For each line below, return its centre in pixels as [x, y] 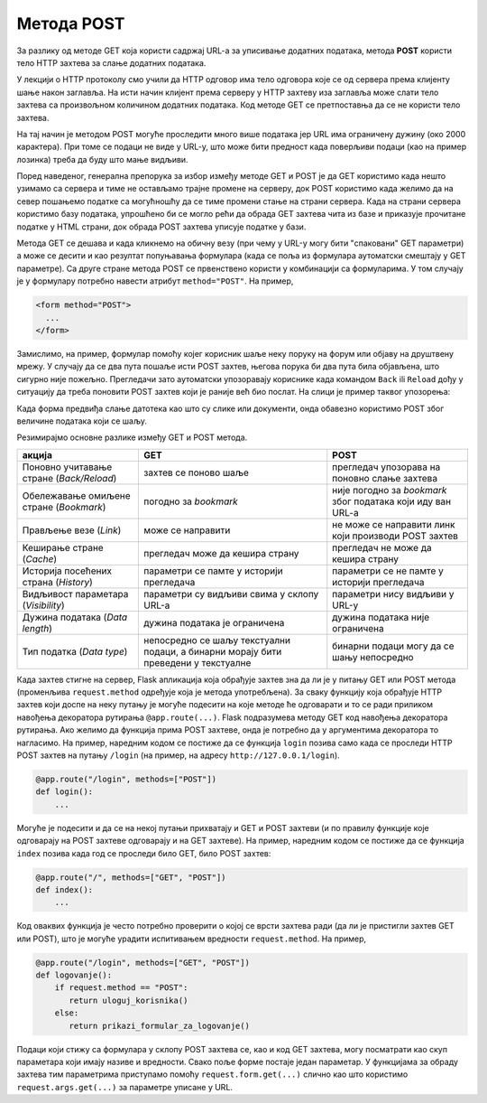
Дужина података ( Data [75, 617]
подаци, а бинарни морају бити [213, 651]
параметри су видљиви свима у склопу [231, 594]
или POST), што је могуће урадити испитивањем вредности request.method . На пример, [192, 939]
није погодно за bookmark [390, 490]
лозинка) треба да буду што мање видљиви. [102, 159]
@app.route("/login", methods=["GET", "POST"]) [142, 963]
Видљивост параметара [75, 594]
